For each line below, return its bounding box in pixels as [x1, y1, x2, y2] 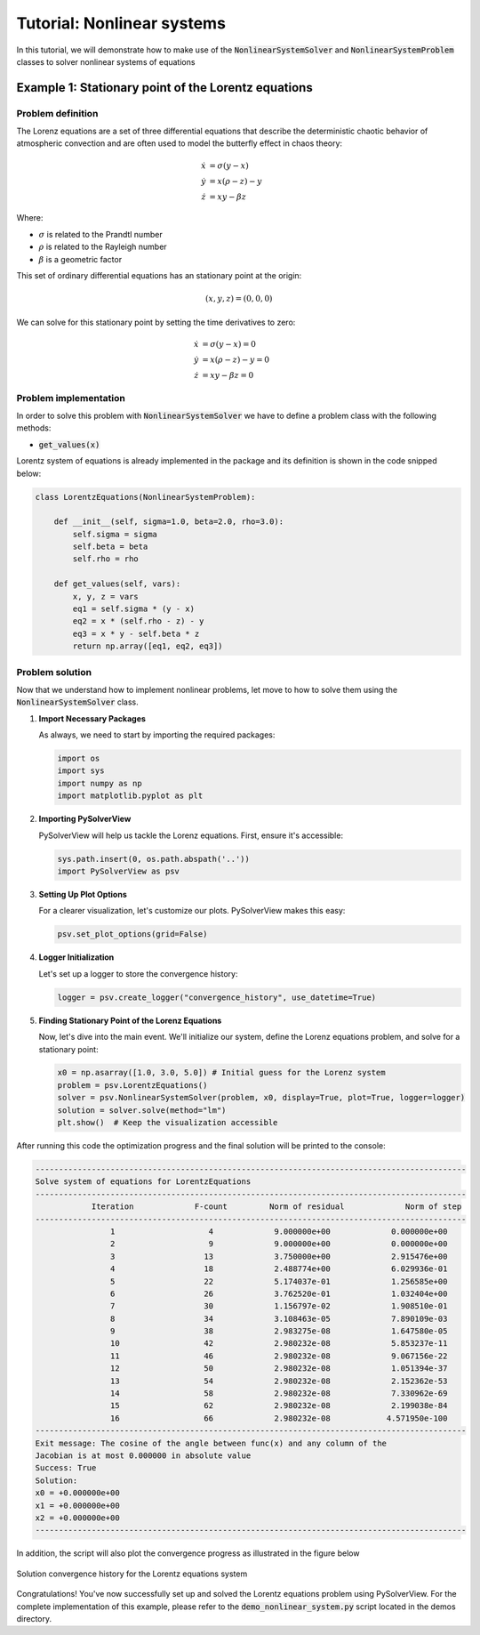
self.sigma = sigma [72, 529, 157, 539]
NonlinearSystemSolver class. [16, 697, 140, 707]
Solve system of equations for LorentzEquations [35, 1177, 252, 1187]
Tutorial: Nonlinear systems [16, 13, 227, 33]
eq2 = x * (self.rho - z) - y [72, 616, 204, 626]
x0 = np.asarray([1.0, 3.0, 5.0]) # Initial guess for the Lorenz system [57, 1067, 386, 1078]
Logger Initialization [38, 952, 115, 962]
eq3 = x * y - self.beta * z [72, 628, 200, 639]
